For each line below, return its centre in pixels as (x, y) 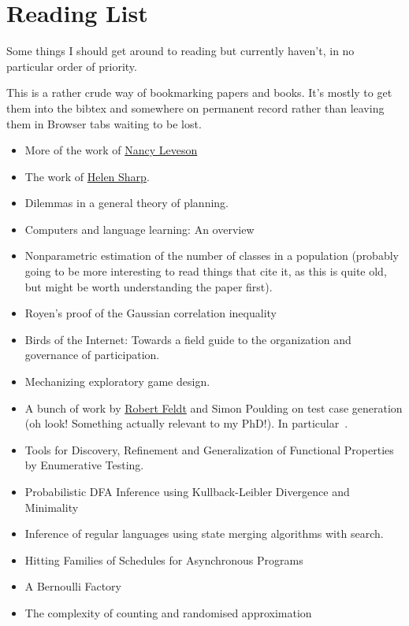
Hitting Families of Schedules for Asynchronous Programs (164, 559)
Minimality (52, 507)
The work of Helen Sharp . (87, 176)
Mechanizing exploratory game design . (117, 382)
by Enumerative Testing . (84, 465)
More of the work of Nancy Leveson (111, 150)
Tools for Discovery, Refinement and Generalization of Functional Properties (209, 449)
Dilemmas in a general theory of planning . (127, 203)
